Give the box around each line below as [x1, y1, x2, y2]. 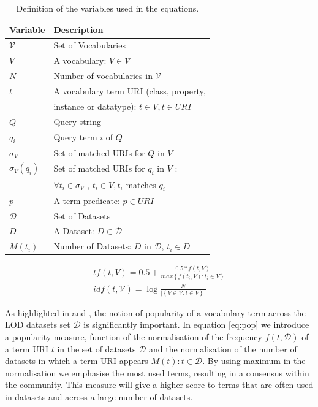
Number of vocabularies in [53, 69, 153, 82]
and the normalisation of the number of [149, 342, 297, 355]
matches [126, 178, 156, 191]
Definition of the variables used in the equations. [16, 2, 199, 14]
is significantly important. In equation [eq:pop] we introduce [83, 318, 309, 331]
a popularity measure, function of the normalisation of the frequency [5, 330, 262, 343]
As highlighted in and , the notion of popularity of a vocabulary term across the [5, 306, 306, 319]
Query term [53, 131, 97, 143]
